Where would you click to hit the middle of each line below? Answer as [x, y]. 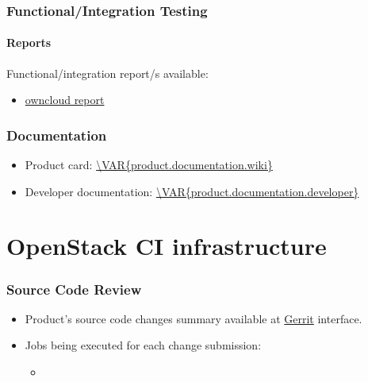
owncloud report [65, 100]
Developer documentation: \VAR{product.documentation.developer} [192, 191]
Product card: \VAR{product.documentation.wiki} [149, 165]
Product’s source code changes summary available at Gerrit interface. [194, 318]
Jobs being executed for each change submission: [143, 345]
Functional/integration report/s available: [107, 73]
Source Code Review [74, 289]
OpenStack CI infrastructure [167, 246]
